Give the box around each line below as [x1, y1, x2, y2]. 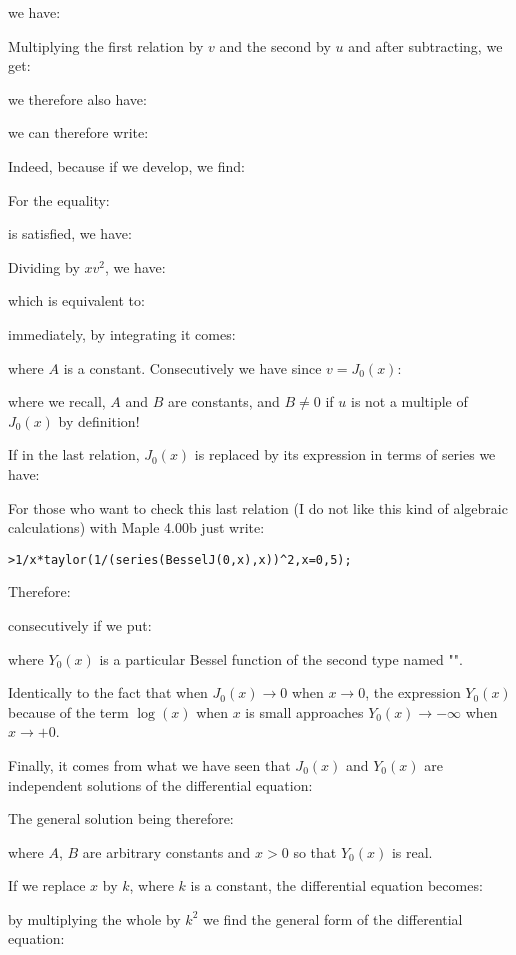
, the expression [365, 682, 461, 703]
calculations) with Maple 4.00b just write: [8, 517, 265, 538]
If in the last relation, [8, 444, 140, 465]
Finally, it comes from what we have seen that [8, 754, 291, 775]
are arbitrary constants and [82, 841, 251, 862]
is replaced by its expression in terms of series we [194, 444, 496, 465]
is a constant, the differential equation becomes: [190, 875, 483, 896]
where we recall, [8, 391, 106, 412]
